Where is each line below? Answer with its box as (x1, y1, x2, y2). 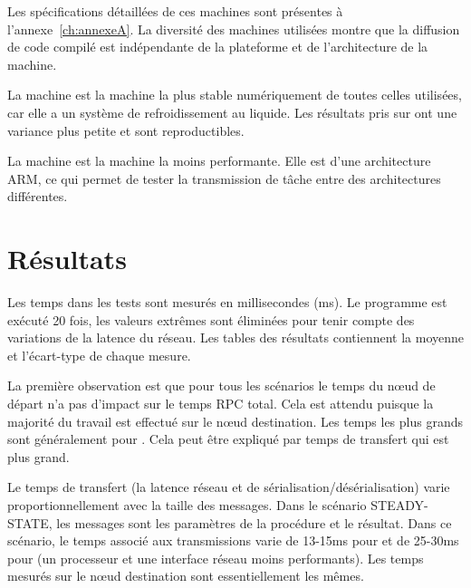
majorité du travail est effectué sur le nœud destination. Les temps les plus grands (7, 411, 463, 430)
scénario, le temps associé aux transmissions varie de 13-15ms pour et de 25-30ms (7, 531, 459, 550)
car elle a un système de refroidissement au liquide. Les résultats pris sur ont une (7, 102, 457, 121)
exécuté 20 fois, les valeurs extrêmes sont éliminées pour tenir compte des (7, 310, 415, 329)
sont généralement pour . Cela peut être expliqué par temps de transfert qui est (7, 429, 449, 448)
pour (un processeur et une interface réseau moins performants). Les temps (7, 548, 424, 567)
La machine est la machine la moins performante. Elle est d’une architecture (7, 151, 431, 170)
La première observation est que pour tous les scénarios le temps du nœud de (7, 376, 436, 395)
